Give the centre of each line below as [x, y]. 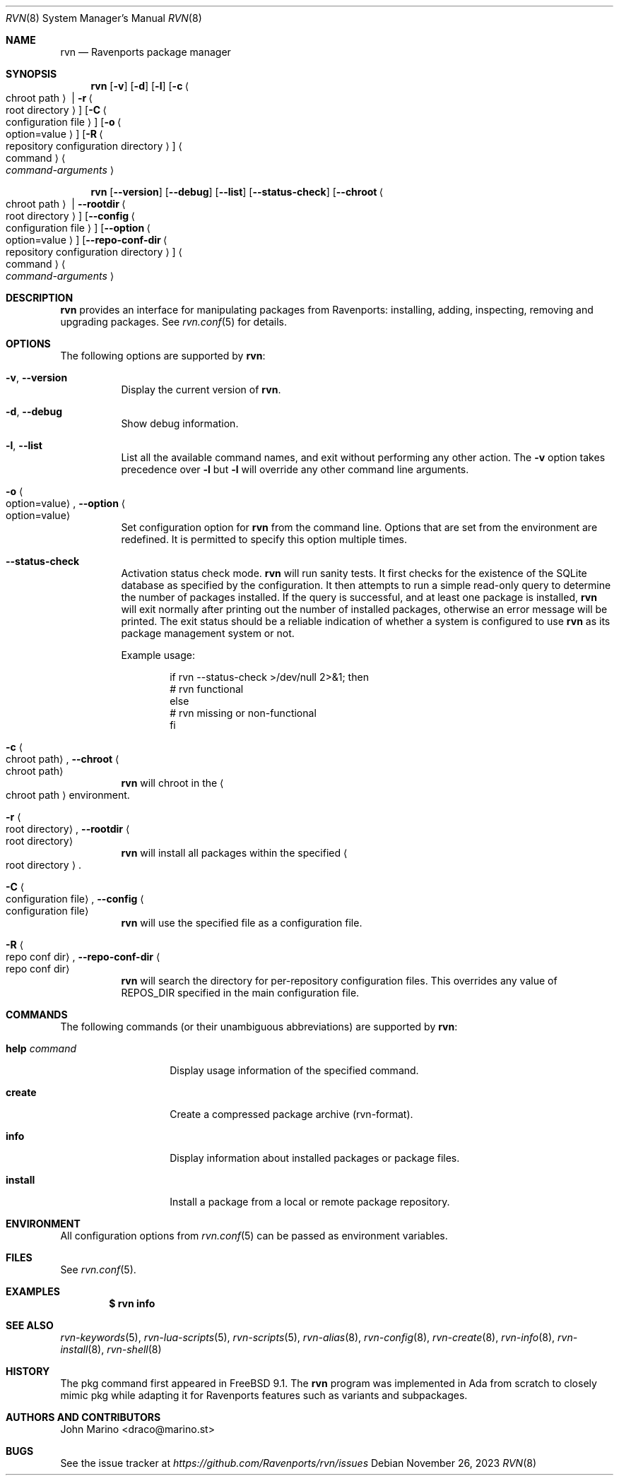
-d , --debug [34, 411]
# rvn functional [207, 689]
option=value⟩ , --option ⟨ [66, 503]
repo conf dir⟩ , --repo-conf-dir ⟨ [83, 957]
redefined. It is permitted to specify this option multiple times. [264, 539]
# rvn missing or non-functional [243, 713]
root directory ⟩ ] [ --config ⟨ [70, 216]
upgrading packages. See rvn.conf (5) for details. [174, 322]
